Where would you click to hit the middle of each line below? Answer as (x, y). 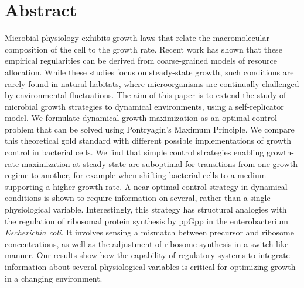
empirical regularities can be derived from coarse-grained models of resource (141, 60)
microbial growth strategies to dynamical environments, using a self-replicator (144, 106)
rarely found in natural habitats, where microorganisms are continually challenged (152, 83)
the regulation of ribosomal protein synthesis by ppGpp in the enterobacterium (147, 221)
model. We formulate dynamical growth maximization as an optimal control (141, 118)
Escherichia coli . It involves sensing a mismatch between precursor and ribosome (149, 232)
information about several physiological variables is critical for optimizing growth (150, 266)
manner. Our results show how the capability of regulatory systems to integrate (147, 255)
